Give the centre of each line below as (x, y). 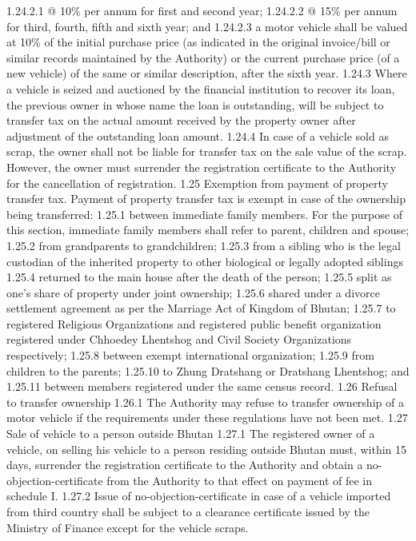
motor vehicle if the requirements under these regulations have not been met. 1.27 (207, 418)
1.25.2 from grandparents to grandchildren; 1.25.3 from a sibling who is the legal (204, 245)
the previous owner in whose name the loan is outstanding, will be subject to (195, 104)
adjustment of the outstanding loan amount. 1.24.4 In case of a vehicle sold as (198, 135)
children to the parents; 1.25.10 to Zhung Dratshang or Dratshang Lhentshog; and (208, 370)
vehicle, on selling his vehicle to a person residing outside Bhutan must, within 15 (207, 449)
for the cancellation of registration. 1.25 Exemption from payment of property (197, 183)
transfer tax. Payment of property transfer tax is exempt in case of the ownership (206, 199)
